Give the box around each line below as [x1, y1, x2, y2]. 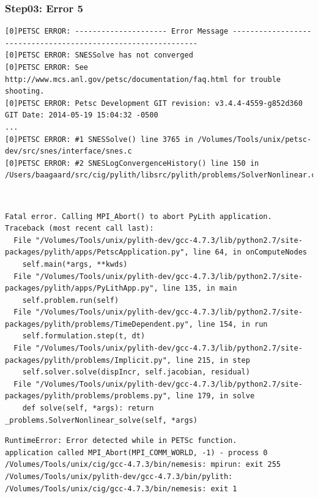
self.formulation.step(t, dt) [22, 332, 146, 341]
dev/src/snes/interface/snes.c [5, 147, 132, 156]
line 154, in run [197, 319, 268, 329]
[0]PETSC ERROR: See [5, 63, 89, 72]
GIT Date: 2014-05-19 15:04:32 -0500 [5, 111, 158, 120]
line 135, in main [162, 284, 237, 293]
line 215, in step [176, 355, 250, 365]
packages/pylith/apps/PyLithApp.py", [5, 284, 158, 293]
